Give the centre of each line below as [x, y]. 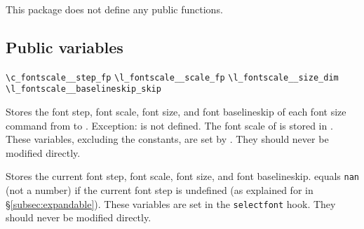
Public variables [65, 47]
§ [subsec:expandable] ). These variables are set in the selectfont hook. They [171, 203]
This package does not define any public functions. [114, 9]
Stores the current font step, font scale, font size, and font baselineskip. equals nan [182, 176]
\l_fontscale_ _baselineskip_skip [83, 89]
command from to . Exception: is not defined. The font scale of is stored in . [169, 125]
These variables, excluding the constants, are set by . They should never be [167, 139]
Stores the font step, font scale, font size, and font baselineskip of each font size [176, 112]
